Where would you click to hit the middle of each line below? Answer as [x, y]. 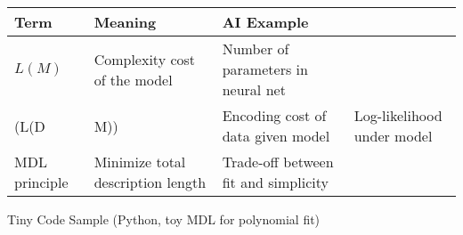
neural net [254, 89]
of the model [133, 79]
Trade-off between [278, 162]
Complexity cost [145, 59]
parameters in [265, 69]
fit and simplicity [275, 182]
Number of [256, 49]
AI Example [265, 22]
